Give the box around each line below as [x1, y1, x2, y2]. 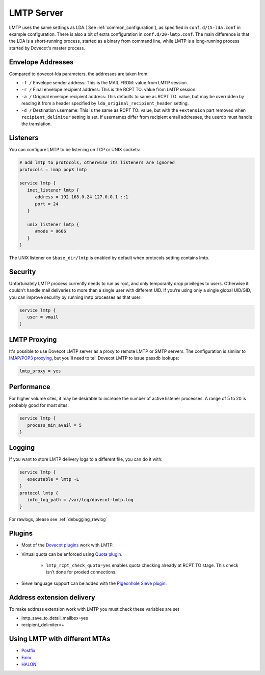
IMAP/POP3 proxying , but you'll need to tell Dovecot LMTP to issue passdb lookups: [9, 355, 179, 361]
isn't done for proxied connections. [46, 569, 117, 575]
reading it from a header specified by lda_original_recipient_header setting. [21, 101, 189, 106]
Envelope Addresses [9, 58, 74, 66]
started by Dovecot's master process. [9, 45, 85, 51]
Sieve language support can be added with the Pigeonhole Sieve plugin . [21, 580, 167, 586]
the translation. [21, 121, 52, 127]
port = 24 [35, 201, 59, 207]
